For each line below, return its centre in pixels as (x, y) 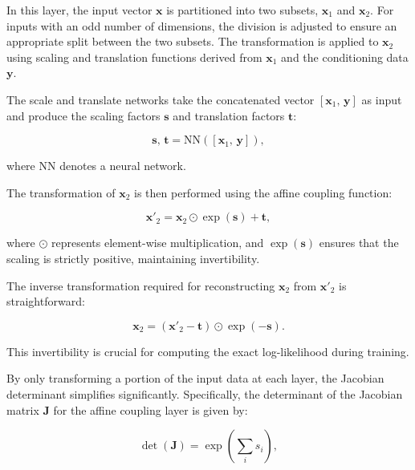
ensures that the (359, 243)
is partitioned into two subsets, (242, 10)
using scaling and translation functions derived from (134, 57)
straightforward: (46, 301)
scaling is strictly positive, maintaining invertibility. (133, 258)
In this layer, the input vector (79, 10)
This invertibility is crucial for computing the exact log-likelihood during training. (208, 351)
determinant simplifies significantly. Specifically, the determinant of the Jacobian (205, 393)
